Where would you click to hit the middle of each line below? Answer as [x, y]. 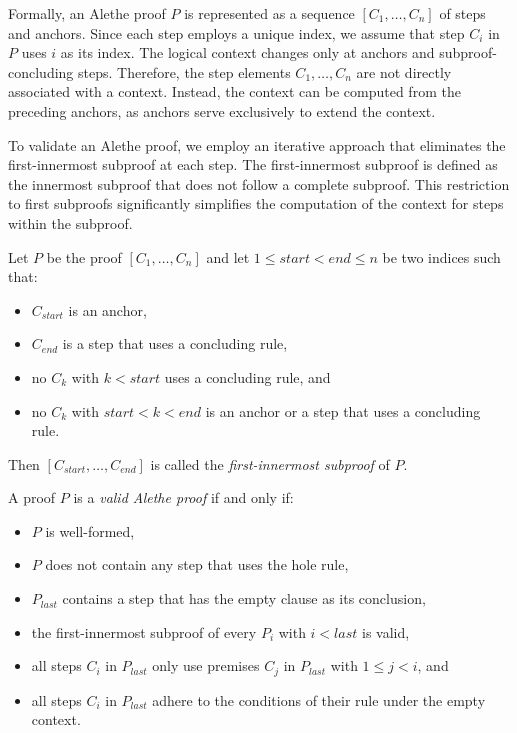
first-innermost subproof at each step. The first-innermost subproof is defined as [253, 164]
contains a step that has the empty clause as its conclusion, [244, 598]
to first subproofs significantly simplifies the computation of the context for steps [256, 203]
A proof [32, 497]
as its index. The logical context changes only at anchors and [247, 52]
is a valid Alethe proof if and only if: [183, 497]
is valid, [386, 631]
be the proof [84, 256]
